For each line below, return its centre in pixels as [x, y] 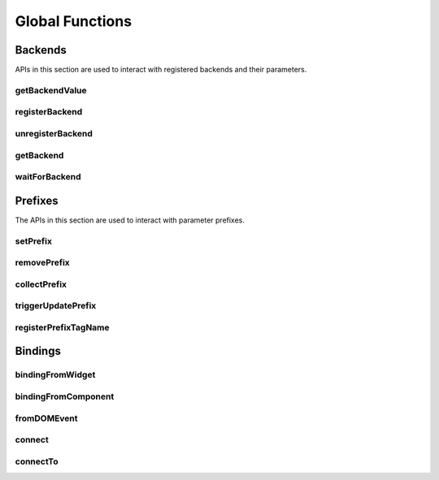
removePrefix [43, 262]
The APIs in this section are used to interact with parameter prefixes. [130, 220]
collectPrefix [41, 284]
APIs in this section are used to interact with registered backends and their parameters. [161, 70]
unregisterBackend [54, 133]
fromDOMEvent [46, 418]
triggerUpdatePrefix [56, 306]
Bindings [38, 351]
